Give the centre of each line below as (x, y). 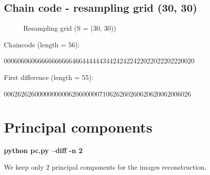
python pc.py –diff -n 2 (43, 150)
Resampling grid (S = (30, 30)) (70, 28)
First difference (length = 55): (49, 77)
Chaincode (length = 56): (42, 44)
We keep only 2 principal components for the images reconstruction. (105, 166)
